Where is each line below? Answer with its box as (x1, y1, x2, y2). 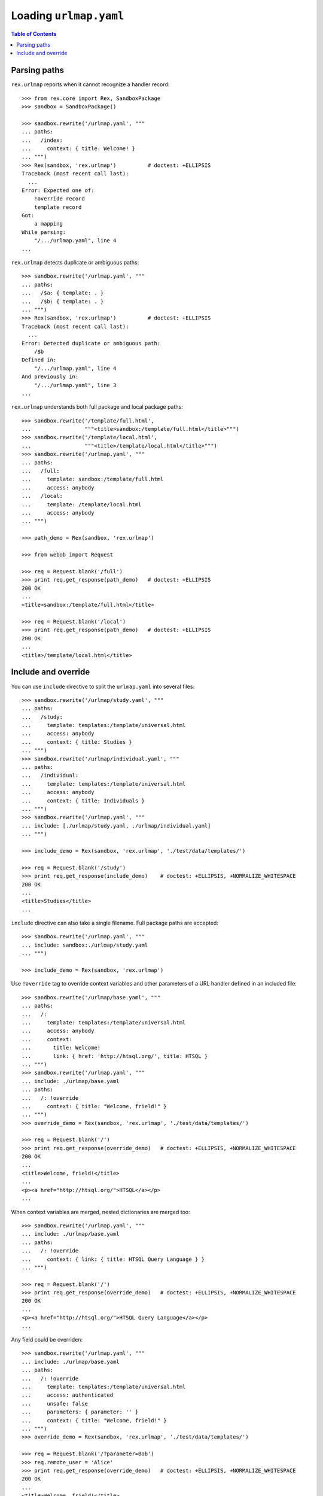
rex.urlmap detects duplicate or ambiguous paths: (11, 259, 139, 266)
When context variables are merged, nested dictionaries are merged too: (11, 1208, 191, 1215)
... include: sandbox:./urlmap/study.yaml (22, 941, 148, 948)
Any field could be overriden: (11, 1336, 83, 1343)
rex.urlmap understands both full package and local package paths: (11, 403, 184, 411)
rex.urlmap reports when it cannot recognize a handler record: (11, 81, 170, 88)
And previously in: (22, 373, 79, 380)
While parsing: (22, 229, 66, 236)
